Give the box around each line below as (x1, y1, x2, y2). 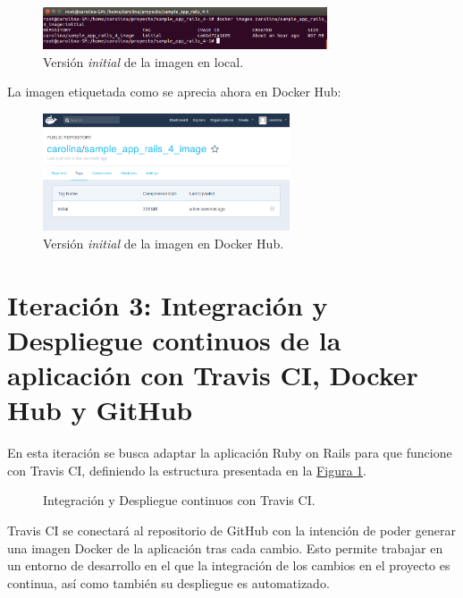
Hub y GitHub (7, 392, 193, 428)
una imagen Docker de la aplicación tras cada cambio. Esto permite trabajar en (7, 538, 443, 557)
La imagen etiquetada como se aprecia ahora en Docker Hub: (7, 82, 341, 101)
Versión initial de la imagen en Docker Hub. (43, 234, 284, 252)
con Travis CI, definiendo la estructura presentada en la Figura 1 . (7, 460, 366, 479)
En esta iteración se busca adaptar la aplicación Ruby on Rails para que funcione (7, 443, 452, 462)
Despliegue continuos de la (7, 321, 341, 358)
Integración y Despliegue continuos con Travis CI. (43, 491, 316, 510)
